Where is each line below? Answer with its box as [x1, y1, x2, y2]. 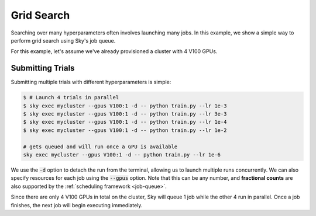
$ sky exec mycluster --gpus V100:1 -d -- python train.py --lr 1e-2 [23, 127, 227, 134]
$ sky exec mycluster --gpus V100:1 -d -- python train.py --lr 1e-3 [23, 102, 227, 109]
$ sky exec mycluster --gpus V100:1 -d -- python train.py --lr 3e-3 [23, 111, 227, 117]
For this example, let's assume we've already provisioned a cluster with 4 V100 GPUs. [11, 48, 218, 55]
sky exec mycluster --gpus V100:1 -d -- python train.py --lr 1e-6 [23, 151, 221, 158]
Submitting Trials [11, 63, 75, 73]
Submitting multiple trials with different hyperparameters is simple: [11, 79, 171, 86]
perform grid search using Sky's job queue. [11, 37, 116, 44]
